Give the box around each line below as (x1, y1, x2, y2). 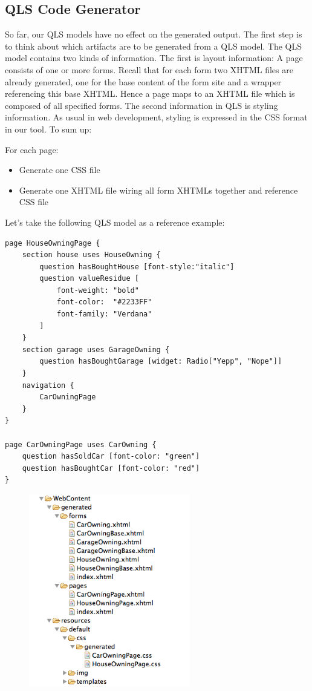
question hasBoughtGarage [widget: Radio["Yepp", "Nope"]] (39, 357, 282, 366)
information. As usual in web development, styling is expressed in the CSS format (5, 111, 308, 123)
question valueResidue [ (39, 274, 139, 283)
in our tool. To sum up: (5, 122, 92, 135)
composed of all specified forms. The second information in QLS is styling (5, 99, 278, 111)
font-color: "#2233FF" (56, 298, 152, 307)
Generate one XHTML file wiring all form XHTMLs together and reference (19, 183, 298, 196)
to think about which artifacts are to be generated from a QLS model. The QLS (5, 39, 302, 52)
